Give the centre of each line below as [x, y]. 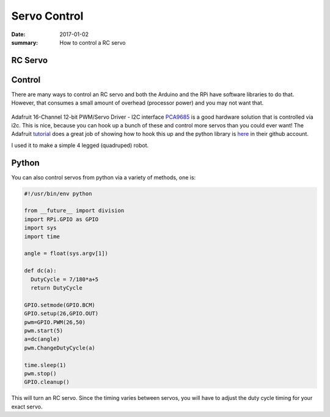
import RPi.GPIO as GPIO [61, 219]
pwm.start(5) [44, 330]
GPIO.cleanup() [47, 382]
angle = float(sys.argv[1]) [66, 254]
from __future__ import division [74, 211]
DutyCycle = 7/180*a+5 [65, 279]
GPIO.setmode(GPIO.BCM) [60, 305]
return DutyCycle [57, 288]
